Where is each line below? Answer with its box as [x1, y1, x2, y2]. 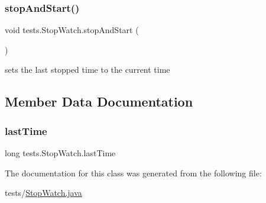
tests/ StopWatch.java [5, 186, 82, 199]
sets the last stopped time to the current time [5, 63, 170, 76]
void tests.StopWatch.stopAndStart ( [5, 24, 139, 36]
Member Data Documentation [5, 92, 193, 111]
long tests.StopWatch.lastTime [5, 147, 116, 159]
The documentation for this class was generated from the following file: [5, 166, 262, 179]
